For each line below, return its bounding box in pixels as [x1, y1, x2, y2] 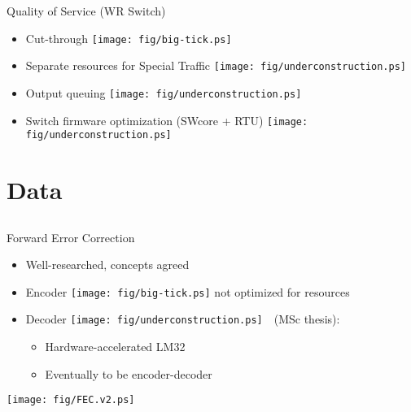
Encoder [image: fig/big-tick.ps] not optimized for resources [25, 283, 350, 300]
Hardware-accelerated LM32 [45, 338, 186, 355]
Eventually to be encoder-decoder [45, 365, 212, 382]
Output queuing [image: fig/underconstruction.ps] [25, 84, 302, 101]
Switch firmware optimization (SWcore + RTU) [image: [25, 111, 308, 128]
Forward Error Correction [7, 228, 135, 245]
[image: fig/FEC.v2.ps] [7, 394, 135, 406]
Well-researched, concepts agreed [25, 256, 190, 273]
